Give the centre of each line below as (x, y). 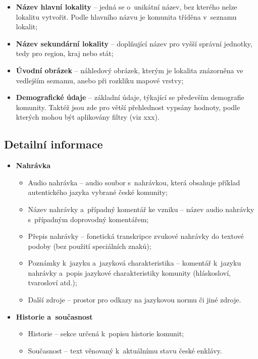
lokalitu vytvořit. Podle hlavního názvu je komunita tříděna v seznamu (126, 16)
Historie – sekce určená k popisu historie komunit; (106, 334)
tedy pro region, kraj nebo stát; (65, 53)
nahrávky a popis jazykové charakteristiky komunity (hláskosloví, (130, 272)
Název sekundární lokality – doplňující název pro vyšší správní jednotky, (134, 43)
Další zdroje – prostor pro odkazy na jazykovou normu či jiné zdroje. (135, 300)
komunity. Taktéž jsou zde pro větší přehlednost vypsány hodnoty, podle (128, 107)
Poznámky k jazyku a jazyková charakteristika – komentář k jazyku (135, 263)
